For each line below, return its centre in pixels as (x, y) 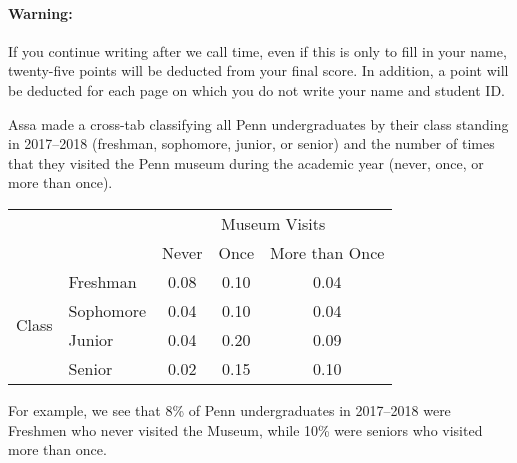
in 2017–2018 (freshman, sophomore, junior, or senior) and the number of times (251, 143)
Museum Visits (273, 223)
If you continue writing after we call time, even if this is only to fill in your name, (257, 50)
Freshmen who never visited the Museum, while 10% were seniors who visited (245, 429)
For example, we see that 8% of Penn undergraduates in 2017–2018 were (229, 409)
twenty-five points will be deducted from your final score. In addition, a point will (258, 70)
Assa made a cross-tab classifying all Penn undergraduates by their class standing (258, 123)
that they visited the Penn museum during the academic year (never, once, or (246, 162)
